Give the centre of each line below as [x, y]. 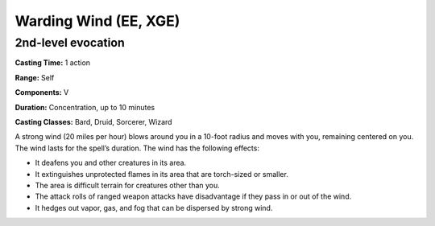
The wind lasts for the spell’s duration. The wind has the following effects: [137, 148]
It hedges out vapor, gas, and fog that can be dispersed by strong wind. [154, 208]
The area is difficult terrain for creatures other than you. [128, 185]
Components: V [42, 92]
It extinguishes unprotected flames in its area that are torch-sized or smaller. [162, 174]
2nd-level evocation [70, 43]
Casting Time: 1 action [53, 63]
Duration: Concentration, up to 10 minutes [85, 107]
